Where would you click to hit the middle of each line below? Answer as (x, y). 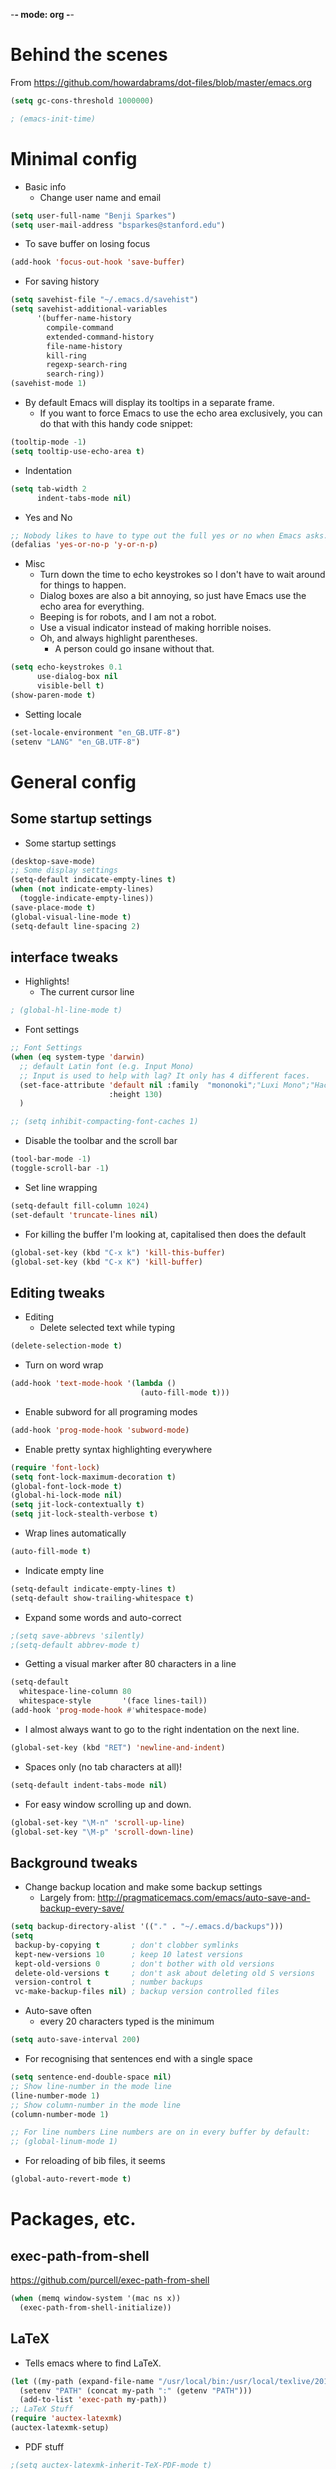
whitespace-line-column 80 (75, 1692)
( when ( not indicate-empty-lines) (82, 889)
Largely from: (67, 1898)
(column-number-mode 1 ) (60, 2114)
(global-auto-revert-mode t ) (71, 2179)
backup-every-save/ (82, 1908)
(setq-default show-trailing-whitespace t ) (102, 1598)
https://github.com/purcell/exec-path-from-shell (110, 2280)
